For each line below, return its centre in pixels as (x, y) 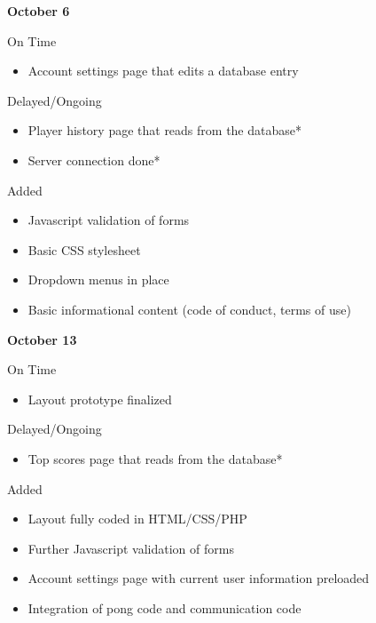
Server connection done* (94, 160)
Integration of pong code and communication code (164, 607)
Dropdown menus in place (98, 280)
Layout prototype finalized (100, 399)
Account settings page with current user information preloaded (199, 578)
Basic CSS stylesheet (84, 249)
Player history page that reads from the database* (164, 130)
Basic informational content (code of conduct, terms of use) (189, 309)
